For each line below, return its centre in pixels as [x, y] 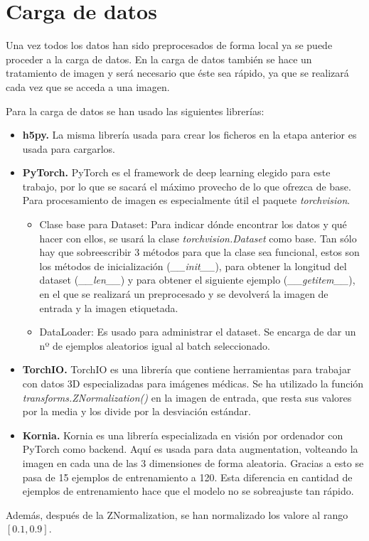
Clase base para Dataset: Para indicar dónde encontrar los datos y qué [193, 224]
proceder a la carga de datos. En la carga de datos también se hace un [159, 59]
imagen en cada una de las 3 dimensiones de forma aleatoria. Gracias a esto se [193, 462]
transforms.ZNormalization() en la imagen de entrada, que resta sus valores [187, 397]
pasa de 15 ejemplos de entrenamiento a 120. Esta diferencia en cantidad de [187, 477]
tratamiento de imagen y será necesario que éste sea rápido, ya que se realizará [177, 73]
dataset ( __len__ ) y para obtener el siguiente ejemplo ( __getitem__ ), [197, 280]
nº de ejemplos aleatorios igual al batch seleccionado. [155, 345]
